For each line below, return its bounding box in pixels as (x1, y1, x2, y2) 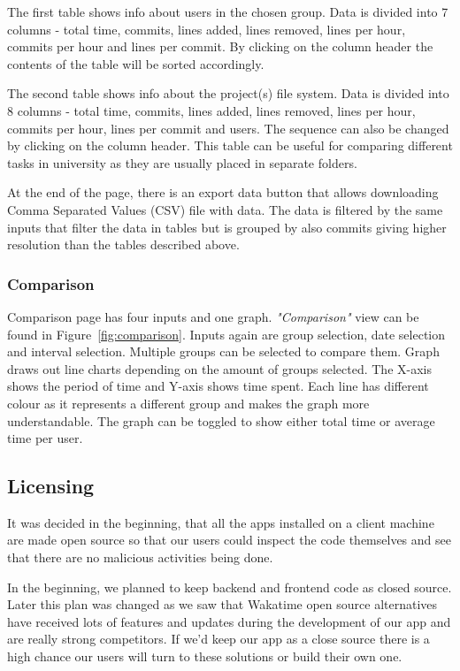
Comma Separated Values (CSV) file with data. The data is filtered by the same (7, 200, 443, 218)
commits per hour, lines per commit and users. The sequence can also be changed (7, 118, 449, 137)
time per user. (7, 429, 83, 447)
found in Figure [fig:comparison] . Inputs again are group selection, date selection (7, 324, 446, 343)
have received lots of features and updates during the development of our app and (7, 612, 451, 630)
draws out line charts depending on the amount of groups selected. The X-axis (7, 359, 432, 377)
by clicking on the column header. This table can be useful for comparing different (7, 136, 453, 155)
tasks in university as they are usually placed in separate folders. (7, 153, 357, 172)
